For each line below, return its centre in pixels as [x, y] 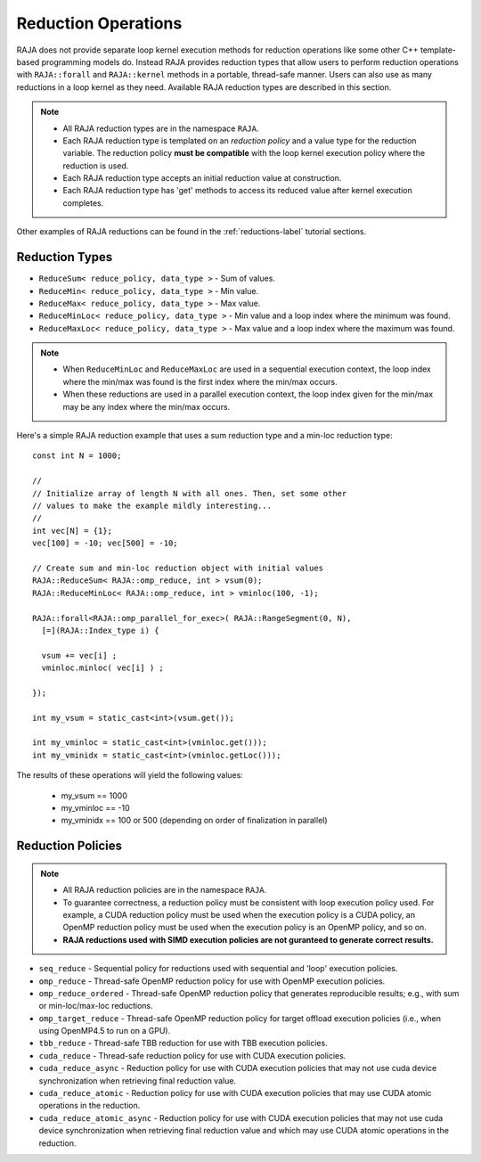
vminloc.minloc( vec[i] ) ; [103, 668]
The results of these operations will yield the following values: [130, 775]
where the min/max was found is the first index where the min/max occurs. [200, 381]
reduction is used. [96, 166]
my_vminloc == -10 [96, 807]
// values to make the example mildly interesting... [152, 506]
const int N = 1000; [77, 456]
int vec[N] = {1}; [73, 531]
